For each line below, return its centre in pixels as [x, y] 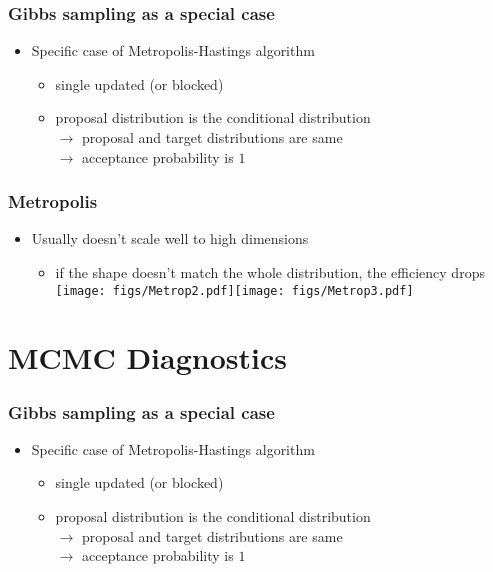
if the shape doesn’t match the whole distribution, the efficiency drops [270, 272]
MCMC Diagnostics [147, 357]
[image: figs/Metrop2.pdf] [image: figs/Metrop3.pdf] [234, 290]
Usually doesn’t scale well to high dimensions [170, 238]
